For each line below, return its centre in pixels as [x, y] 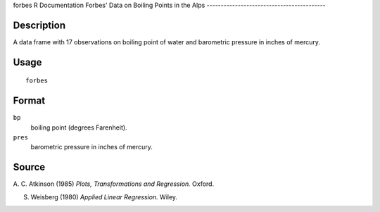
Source [29, 167]
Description [39, 25]
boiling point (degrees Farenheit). [79, 127]
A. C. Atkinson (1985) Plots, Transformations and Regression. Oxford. [114, 184]
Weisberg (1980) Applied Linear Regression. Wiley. [104, 197]
